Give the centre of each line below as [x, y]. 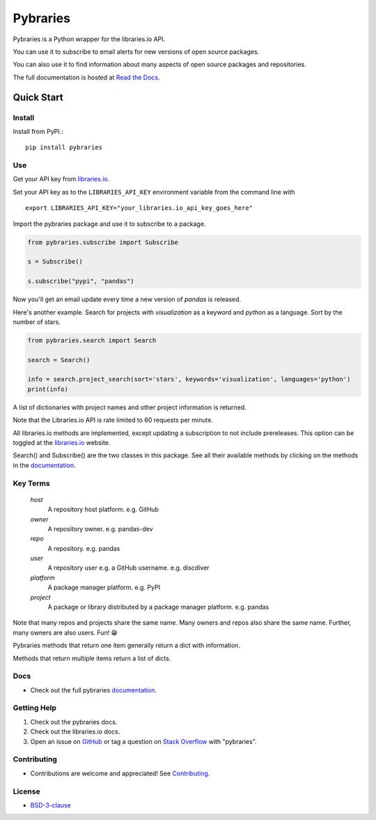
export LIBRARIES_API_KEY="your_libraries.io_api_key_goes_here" [139, 208]
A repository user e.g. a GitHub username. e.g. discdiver [128, 568]
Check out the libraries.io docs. [75, 731]
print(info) [48, 389]
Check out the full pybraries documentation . [93, 690]
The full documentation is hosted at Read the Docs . [86, 77]
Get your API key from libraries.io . [61, 179]
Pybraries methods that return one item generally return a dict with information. [127, 646]
